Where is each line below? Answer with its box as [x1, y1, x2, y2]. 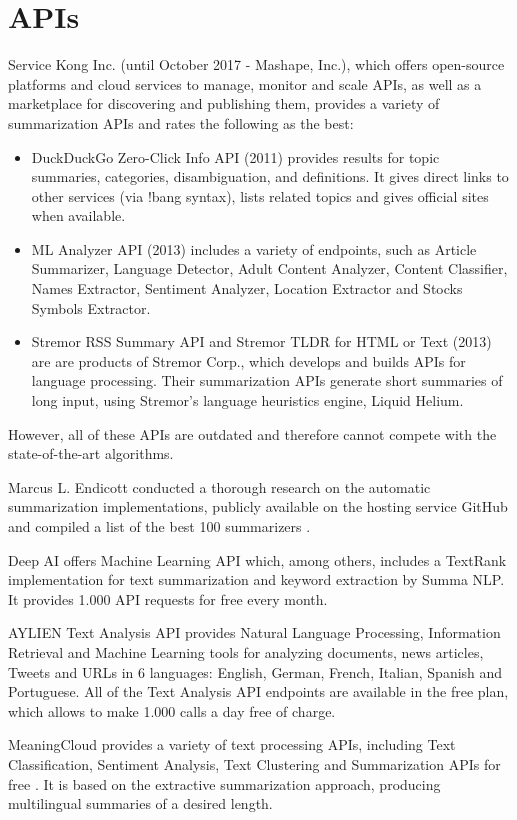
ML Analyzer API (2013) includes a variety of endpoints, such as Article [31, 238, 477, 259]
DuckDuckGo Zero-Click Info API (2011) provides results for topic [31, 146, 440, 167]
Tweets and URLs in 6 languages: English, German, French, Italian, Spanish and [8, 661, 503, 682]
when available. [31, 205, 126, 226]
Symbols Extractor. [31, 297, 151, 318]
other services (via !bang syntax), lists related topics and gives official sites [31, 185, 489, 206]
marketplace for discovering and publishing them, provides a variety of [8, 93, 440, 114]
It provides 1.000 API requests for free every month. [8, 588, 328, 609]
